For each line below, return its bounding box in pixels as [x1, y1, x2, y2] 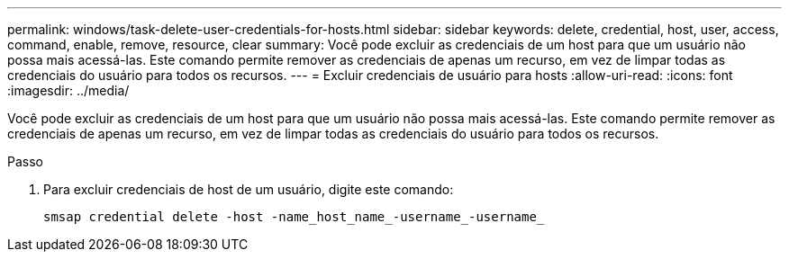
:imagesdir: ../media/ [7, 83, 130, 98]
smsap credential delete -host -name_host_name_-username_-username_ [43, 210, 545, 224]
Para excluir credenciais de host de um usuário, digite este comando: [43, 182, 454, 197]
